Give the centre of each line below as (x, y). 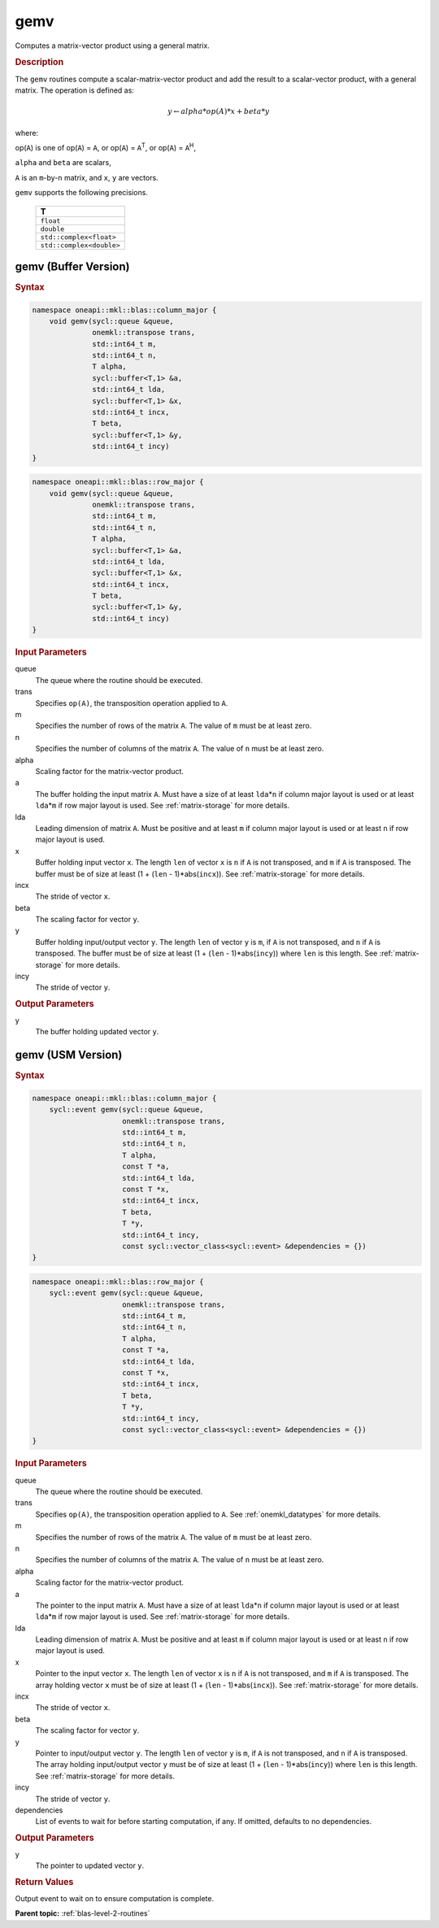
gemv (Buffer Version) (72, 266)
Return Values (44, 1882)
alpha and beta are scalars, (63, 163)
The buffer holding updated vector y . (97, 1032)
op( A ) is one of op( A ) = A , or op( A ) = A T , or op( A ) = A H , (106, 147)
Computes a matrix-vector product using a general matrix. (113, 46)
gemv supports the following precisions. (81, 193)
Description (39, 63)
